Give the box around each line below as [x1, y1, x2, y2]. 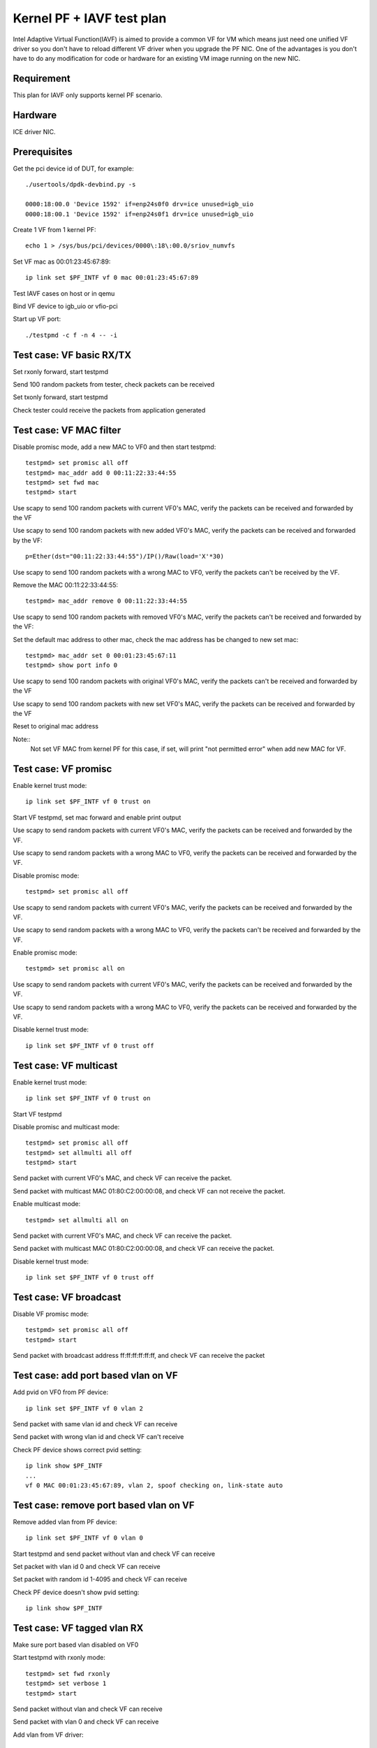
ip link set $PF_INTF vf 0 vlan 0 [25, 1534, 143, 1542]
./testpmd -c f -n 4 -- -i [25, 331, 118, 339]
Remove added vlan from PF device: [13, 1517, 117, 1526]
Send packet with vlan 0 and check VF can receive [13, 1717, 159, 1726]
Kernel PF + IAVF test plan [13, 10, 167, 26]
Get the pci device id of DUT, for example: [13, 164, 134, 173]
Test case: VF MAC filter [13, 424, 121, 436]
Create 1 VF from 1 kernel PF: [13, 226, 96, 234]
